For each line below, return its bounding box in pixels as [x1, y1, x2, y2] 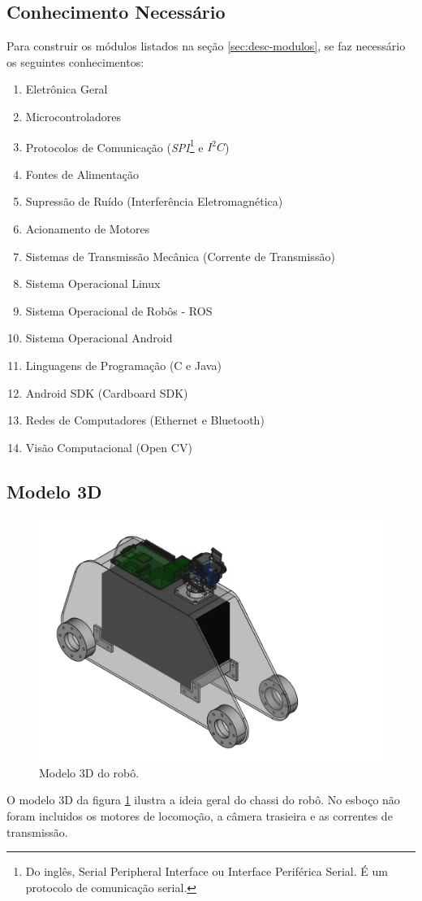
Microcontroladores [25, 107, 122, 124]
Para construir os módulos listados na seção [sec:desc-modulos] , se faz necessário [6, 37, 406, 54]
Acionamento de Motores [25, 220, 150, 237]
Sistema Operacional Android [25, 329, 173, 346]
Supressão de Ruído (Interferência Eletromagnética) [25, 193, 283, 210]
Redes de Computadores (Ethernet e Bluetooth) [25, 411, 265, 429]
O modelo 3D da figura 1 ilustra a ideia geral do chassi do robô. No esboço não [6, 791, 400, 808]
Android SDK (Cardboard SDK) [25, 384, 188, 401]
